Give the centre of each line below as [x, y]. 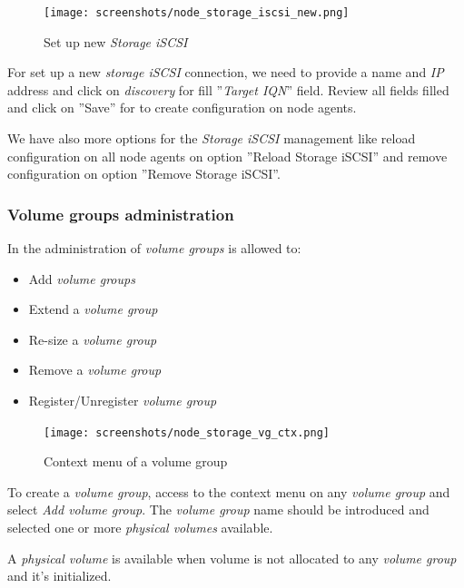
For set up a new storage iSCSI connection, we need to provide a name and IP [226, 72]
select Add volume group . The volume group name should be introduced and [218, 510]
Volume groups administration [121, 214]
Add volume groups [82, 278]
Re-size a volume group [93, 339]
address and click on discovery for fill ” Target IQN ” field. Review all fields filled [228, 89]
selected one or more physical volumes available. [140, 528]
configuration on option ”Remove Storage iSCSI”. [144, 174]
